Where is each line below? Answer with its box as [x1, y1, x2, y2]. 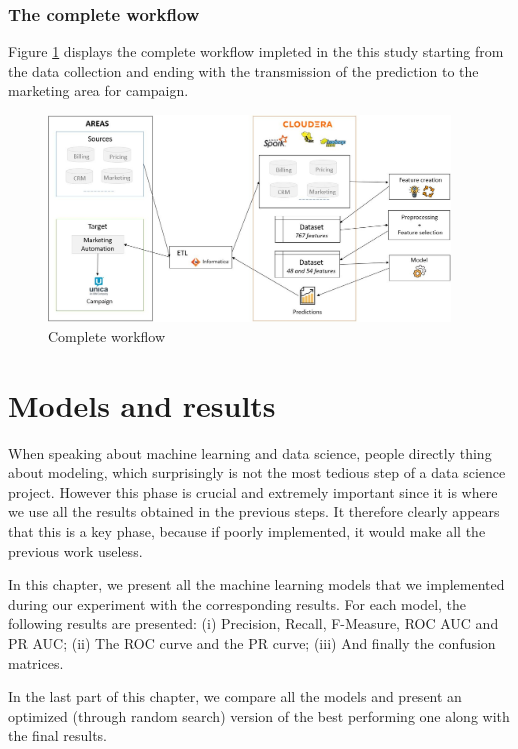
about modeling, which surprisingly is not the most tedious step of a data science [8, 462, 506, 483]
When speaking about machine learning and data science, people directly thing [8, 442, 492, 463]
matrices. [8, 652, 64, 673]
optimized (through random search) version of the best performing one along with [8, 705, 510, 726]
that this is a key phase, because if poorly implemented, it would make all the [8, 520, 486, 541]
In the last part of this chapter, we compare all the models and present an [8, 686, 462, 707]
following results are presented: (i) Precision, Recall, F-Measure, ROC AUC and [8, 613, 499, 634]
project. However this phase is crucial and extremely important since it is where [8, 481, 498, 502]
